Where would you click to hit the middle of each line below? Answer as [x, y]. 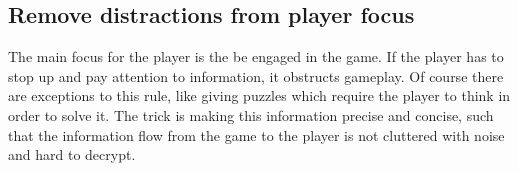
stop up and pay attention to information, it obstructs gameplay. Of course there [256, 75]
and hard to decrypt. [72, 154]
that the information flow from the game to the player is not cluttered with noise [256, 134]
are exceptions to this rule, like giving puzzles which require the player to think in [259, 95]
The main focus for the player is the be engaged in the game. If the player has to [256, 56]
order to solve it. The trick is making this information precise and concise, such [251, 114]
